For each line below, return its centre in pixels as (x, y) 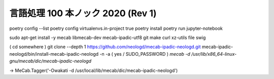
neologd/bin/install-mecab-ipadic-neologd (54, 54)
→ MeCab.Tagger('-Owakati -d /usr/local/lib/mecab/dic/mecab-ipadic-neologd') (94, 70)
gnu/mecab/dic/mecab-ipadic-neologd (50, 61)
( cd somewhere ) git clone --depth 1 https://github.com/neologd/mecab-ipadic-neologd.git (105, 47)
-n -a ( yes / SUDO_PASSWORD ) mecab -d (145, 54)
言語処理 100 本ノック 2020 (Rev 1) (83, 13)
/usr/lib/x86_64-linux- (214, 54)
